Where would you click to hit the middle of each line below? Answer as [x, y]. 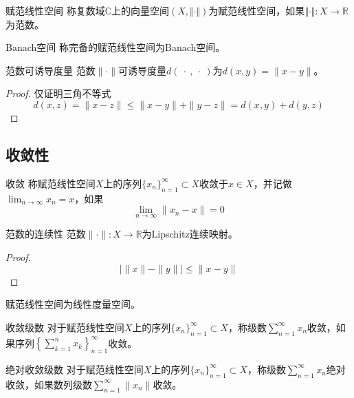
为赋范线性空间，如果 [257, 10]
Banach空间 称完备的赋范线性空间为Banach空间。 [115, 47]
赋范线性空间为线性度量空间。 [73, 304]
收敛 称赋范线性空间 [51, 183]
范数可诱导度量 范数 [51, 70]
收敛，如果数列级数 [49, 384]
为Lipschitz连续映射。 [190, 234]
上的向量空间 [141, 10]
